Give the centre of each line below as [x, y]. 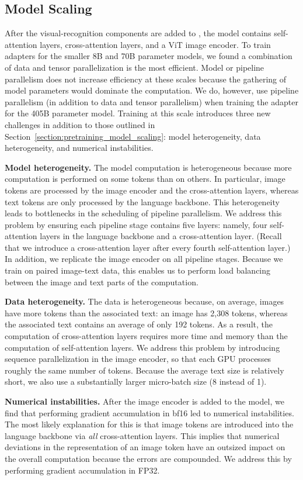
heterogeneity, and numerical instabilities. [79, 148]
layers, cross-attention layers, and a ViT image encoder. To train [155, 44]
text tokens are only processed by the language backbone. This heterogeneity [142, 201]
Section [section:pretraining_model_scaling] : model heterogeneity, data [133, 136]
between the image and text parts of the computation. [102, 282]
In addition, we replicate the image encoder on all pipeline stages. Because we [144, 259]
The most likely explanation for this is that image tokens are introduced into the [149, 424]
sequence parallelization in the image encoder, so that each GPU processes [138, 359]
